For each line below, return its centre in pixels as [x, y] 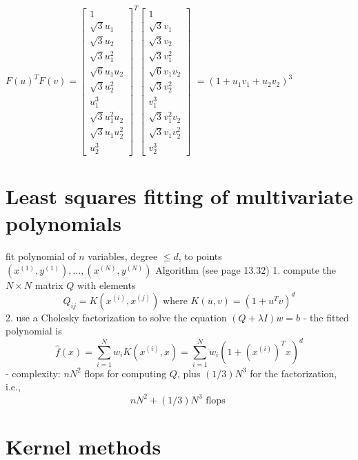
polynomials [63, 223]
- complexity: [33, 373]
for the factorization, [294, 373]
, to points [200, 256]
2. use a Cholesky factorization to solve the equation [116, 317]
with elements [107, 284]
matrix [49, 284]
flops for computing [126, 373]
